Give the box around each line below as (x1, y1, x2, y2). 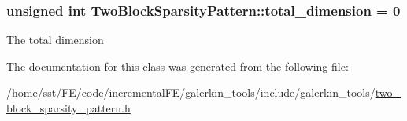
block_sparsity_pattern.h (6, 100, 131, 115)
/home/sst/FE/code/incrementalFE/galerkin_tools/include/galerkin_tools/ (6, 84, 376, 101)
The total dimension (6, 31, 104, 48)
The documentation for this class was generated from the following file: (6, 57, 349, 74)
